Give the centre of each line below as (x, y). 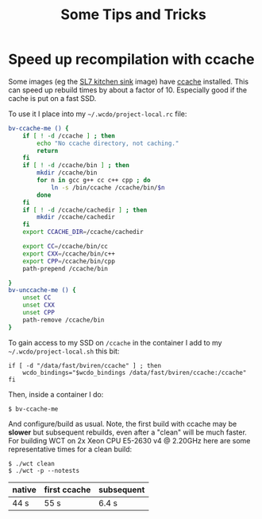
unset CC (37, 298)
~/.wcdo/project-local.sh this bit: (64, 351)
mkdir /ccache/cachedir (76, 217)
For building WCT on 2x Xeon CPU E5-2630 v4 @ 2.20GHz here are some (129, 440)
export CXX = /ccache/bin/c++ (69, 254)
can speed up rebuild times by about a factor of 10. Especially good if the (128, 90)
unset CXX (39, 305)
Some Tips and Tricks (133, 15)
